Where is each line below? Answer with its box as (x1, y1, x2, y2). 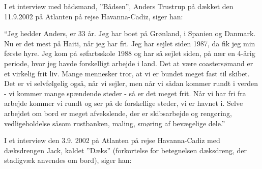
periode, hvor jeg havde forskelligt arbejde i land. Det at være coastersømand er (4, 58, 253, 68)
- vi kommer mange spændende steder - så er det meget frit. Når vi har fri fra (4, 88, 246, 98)
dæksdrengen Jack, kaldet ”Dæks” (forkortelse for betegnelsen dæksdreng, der (4, 145, 247, 155)
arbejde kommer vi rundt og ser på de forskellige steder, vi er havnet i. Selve (4, 98, 243, 108)
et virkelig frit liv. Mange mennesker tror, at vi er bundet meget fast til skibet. (4, 68, 250, 78)
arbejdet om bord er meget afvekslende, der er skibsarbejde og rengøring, (4, 107, 232, 118)
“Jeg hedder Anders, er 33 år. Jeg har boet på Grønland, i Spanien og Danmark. (4, 28, 256, 39)
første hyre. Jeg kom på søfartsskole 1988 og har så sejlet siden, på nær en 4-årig (4, 48, 255, 59)
